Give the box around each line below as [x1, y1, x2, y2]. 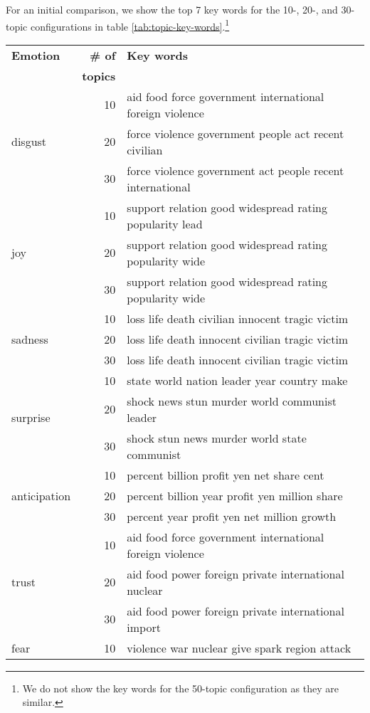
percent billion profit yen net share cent [127, 466, 324, 483]
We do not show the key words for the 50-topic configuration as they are [22, 680, 339, 695]
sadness [11, 330, 48, 347]
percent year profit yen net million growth [127, 507, 337, 524]
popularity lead [127, 215, 203, 232]
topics [82, 67, 116, 84]
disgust [11, 133, 47, 150]
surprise [11, 408, 51, 426]
